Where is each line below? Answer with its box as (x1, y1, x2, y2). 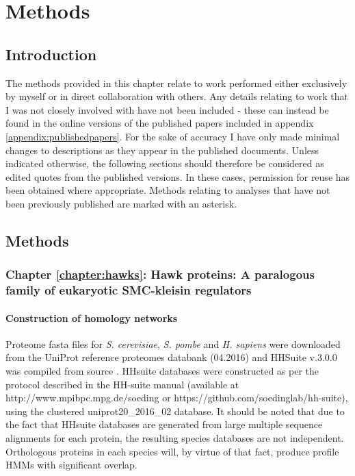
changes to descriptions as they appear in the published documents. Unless (5, 142, 319, 157)
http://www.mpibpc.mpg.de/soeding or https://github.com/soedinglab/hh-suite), (5, 390, 348, 405)
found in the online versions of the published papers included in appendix (5, 116, 314, 130)
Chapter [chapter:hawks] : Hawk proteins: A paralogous (5, 266, 315, 283)
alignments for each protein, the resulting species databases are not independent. (5, 431, 344, 445)
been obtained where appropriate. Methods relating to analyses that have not (5, 183, 330, 197)
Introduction (5, 43, 97, 64)
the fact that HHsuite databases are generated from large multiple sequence (5, 417, 323, 431)
